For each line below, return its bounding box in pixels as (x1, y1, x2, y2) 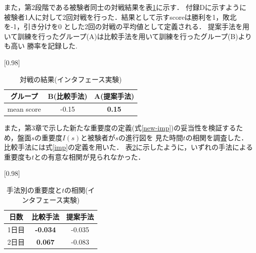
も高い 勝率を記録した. (4, 41, 78, 51)
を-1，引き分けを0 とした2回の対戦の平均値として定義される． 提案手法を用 (4, 21, 250, 32)
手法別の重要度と (6, 185, 62, 195)
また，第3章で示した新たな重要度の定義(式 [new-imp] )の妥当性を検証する (4, 123, 236, 133)
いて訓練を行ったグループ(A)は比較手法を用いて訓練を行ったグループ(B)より (4, 31, 252, 41)
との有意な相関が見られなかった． (34, 151, 145, 162)
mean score (7, 104, 41, 114)
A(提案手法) (94, 91, 134, 101)
